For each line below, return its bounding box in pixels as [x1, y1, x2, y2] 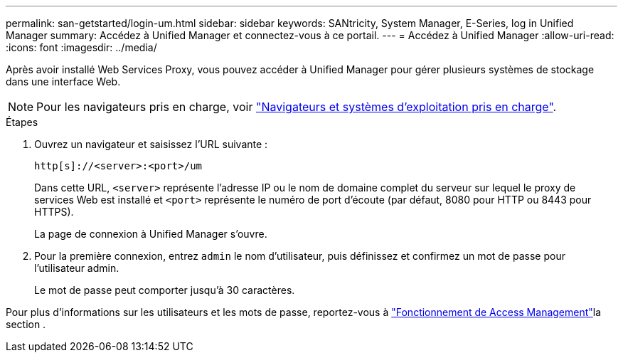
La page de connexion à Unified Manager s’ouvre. [34, 228, 267, 240]
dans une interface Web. [6, 75, 121, 88]
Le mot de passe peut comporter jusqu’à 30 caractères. [34, 284, 295, 296]
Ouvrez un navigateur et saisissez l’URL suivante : [34, 138, 268, 150]
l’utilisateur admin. [34, 262, 119, 274]
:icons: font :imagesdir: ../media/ [6, 41, 157, 53]
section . [6, 318, 46, 330]
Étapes [6, 116, 38, 128]
